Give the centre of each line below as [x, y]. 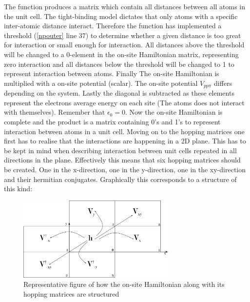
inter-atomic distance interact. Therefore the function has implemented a [113, 26]
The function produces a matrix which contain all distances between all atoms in [125, 6]
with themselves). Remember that [55, 112]
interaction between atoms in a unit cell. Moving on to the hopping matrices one [124, 131]
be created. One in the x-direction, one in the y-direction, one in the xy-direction [125, 169]
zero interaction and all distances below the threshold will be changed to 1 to [119, 64]
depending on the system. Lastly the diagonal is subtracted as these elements [119, 93]
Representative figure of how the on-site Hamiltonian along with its [124, 284]
